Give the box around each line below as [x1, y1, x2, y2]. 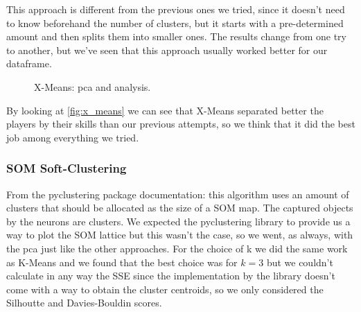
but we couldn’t [266, 254, 333, 269]
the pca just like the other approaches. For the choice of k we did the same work [6, 241, 348, 255]
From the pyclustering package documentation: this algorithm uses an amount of [6, 187, 349, 201]
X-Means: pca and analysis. [34, 79, 151, 94]
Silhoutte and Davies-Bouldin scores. [6, 295, 162, 310]
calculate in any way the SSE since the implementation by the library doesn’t [6, 268, 335, 283]
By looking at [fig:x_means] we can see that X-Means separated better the [6, 103, 324, 117]
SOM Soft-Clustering [6, 159, 127, 177]
